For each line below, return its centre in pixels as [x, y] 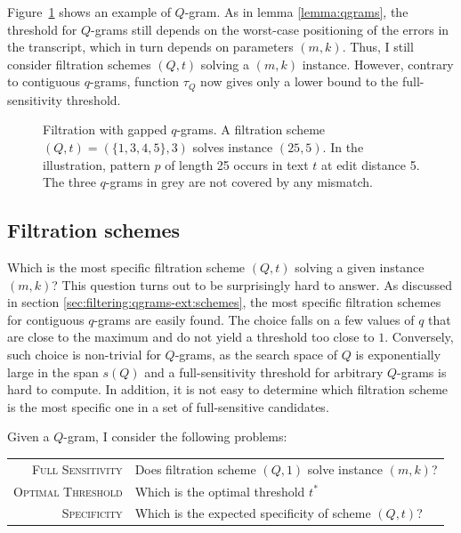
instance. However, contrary [378, 64]
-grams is [422, 371]
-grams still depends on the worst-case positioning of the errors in [270, 29]
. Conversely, [419, 337]
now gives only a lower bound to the [299, 81]
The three [69, 182]
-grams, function [135, 81]
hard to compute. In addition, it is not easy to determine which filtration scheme [228, 389]
